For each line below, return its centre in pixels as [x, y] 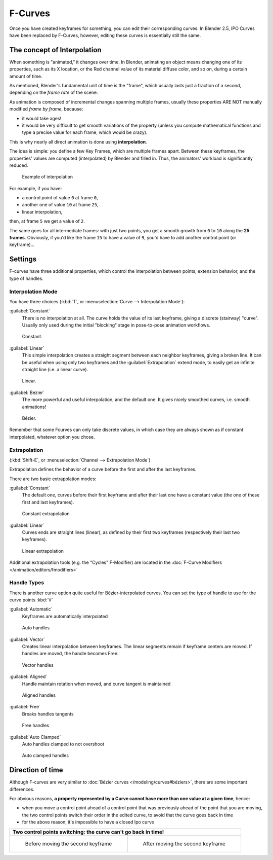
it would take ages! [42, 118]
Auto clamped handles [45, 756]
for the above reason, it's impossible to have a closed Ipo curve [88, 822]
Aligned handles [39, 695]
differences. [22, 789]
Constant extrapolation [46, 514]
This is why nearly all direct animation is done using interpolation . [78, 141]
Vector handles [38, 665]
